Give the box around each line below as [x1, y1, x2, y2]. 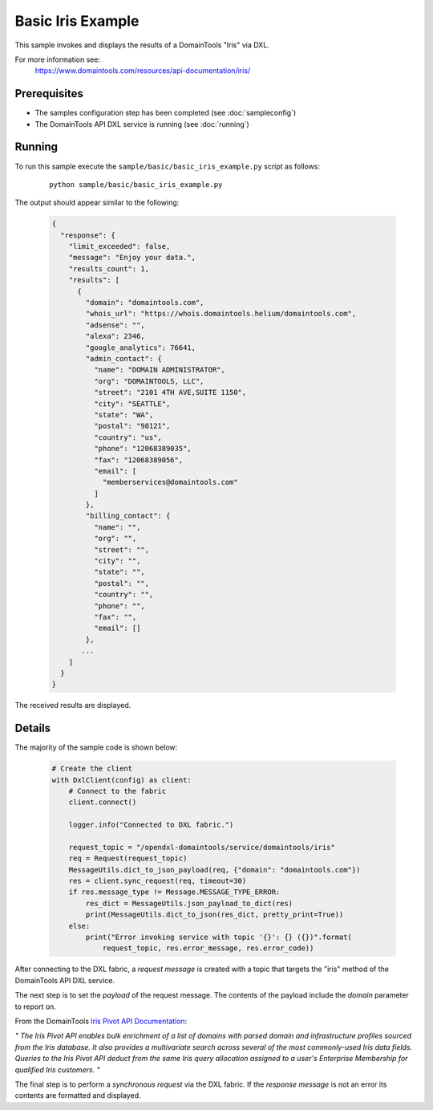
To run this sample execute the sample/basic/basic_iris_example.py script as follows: [14, 161, 321, 171]
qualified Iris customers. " [14, 1064, 100, 1075]
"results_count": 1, [68, 264, 150, 273]
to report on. [14, 1002, 56, 1011]
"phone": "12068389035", [93, 444, 192, 453]
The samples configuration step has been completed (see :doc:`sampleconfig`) [34, 108, 297, 118]
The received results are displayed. [14, 701, 132, 710]
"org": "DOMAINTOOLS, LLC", [93, 376, 204, 385]
